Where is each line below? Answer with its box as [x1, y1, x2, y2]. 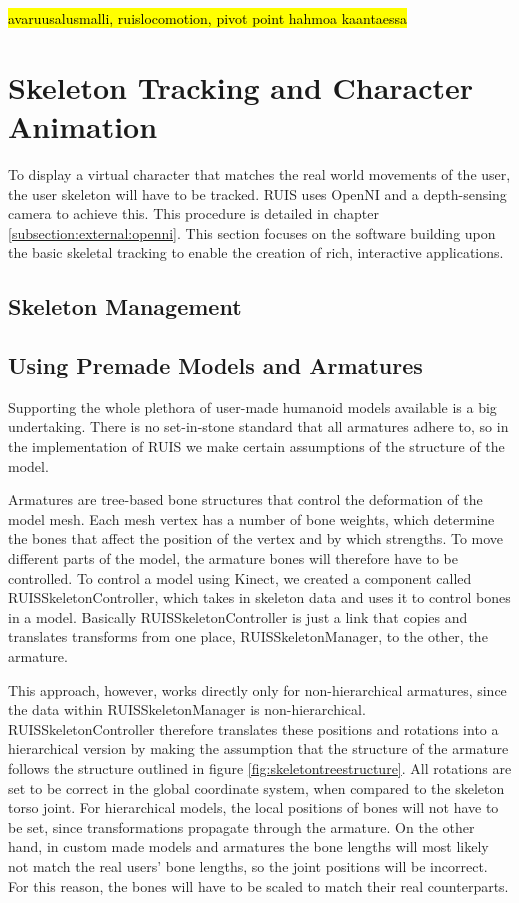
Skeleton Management [8, 291, 242, 322]
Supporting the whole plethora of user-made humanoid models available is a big [8, 396, 497, 417]
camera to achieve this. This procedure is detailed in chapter [8, 203, 379, 224]
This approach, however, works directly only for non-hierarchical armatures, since [8, 679, 507, 700]
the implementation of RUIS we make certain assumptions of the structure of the [8, 436, 505, 457]
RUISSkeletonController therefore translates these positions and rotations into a [8, 718, 499, 739]
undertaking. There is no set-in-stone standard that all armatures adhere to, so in [8, 416, 509, 437]
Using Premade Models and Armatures [8, 350, 423, 381]
